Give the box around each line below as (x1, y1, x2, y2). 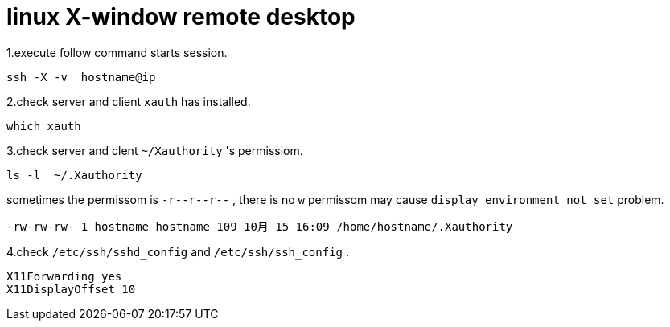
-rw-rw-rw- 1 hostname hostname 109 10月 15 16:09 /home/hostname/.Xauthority (6, 219, 513, 233)
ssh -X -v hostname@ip (6, 70, 156, 84)
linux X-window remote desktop (6, 3, 356, 31)
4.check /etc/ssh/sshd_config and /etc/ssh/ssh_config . (6, 244, 349, 259)
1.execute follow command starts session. (6, 45, 228, 59)
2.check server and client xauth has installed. (6, 94, 251, 108)
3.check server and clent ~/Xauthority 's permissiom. (6, 143, 303, 157)
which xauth (6, 119, 81, 133)
